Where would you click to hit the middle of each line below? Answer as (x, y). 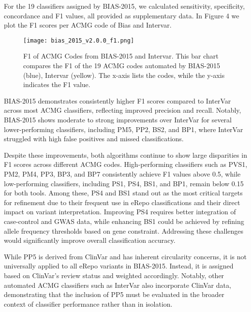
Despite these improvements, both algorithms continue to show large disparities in (125, 155)
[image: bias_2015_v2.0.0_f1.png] (79, 40)
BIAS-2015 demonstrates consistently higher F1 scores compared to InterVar (118, 100)
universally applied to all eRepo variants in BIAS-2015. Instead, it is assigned (119, 266)
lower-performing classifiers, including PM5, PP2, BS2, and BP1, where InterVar (124, 129)
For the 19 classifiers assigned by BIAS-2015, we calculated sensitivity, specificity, (125, 6)
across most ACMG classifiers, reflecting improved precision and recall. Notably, (123, 110)
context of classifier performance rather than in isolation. (88, 304)
